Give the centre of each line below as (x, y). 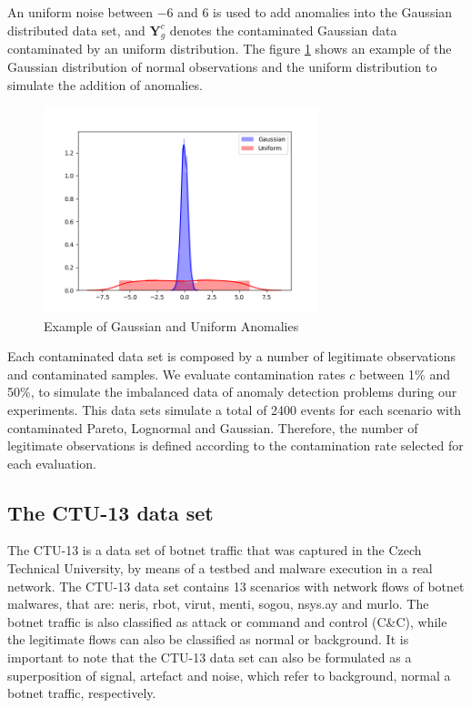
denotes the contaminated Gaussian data (283, 30)
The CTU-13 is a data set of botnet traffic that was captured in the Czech (215, 550)
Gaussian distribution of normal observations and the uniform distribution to (222, 66)
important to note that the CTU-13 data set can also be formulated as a (210, 657)
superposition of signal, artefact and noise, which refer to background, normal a (229, 675)
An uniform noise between (80, 12)
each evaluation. (52, 463)
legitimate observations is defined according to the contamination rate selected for (235, 445)
